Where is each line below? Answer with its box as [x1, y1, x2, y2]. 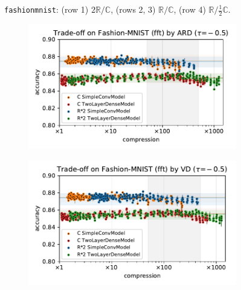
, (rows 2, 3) [111, 3, 156, 15]
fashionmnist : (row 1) [4, 3, 89, 15]
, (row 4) [173, 3, 206, 15]
